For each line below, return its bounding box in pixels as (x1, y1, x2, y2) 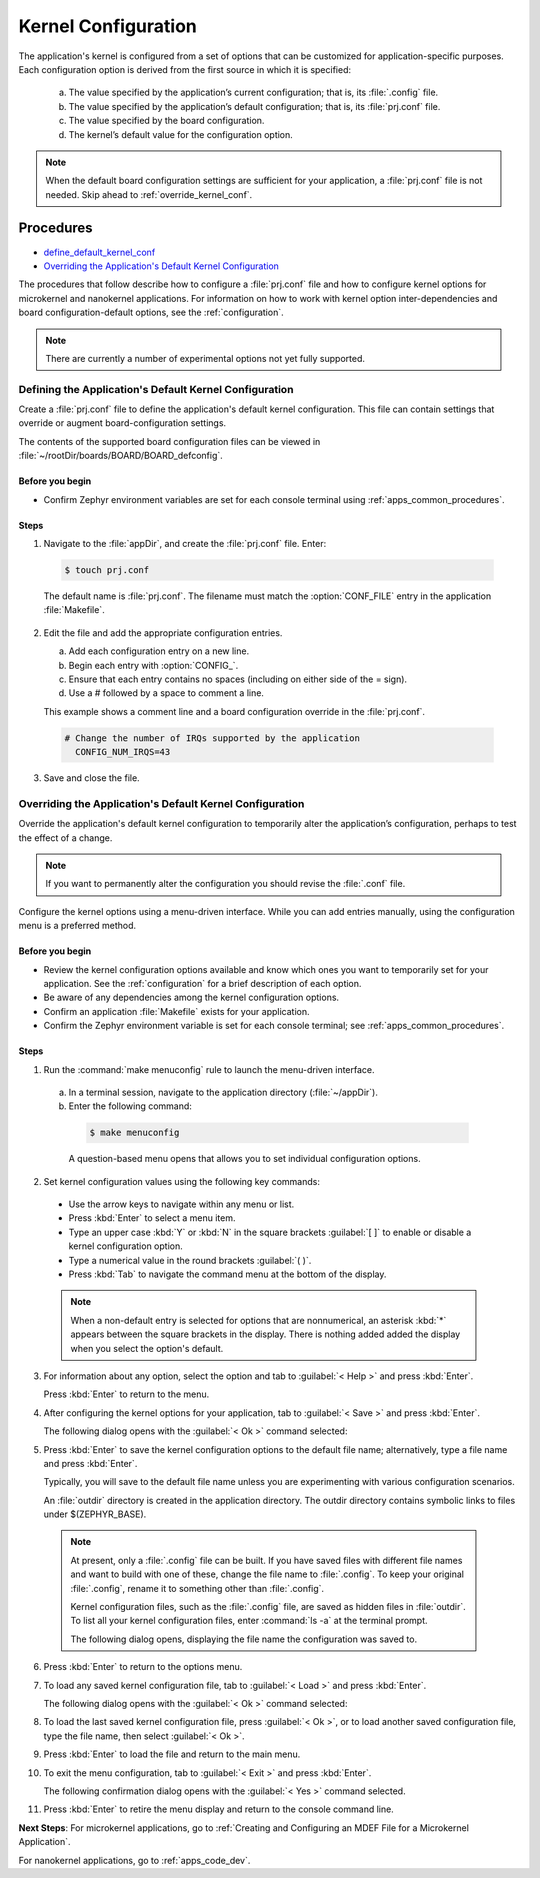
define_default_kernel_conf (43, 246, 156, 258)
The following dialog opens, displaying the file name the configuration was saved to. (70, 1633, 418, 1645)
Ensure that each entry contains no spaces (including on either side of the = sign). (68, 673, 408, 685)
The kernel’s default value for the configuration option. (68, 128, 294, 140)
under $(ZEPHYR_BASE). (43, 1508, 147, 1520)
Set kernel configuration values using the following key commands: (43, 1175, 320, 1187)
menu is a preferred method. (18, 920, 137, 932)
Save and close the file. (43, 772, 140, 784)
